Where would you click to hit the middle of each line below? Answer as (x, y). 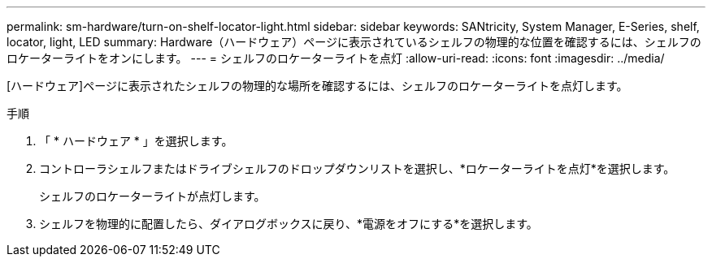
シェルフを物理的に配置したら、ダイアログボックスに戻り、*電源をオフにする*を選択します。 (289, 224)
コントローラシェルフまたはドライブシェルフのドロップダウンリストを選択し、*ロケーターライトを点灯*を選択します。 (357, 168)
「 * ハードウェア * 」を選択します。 (136, 141)
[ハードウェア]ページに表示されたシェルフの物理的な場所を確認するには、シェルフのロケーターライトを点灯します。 (317, 86)
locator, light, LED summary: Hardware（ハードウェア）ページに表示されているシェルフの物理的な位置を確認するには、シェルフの (354, 42)
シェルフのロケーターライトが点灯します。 (152, 196)
